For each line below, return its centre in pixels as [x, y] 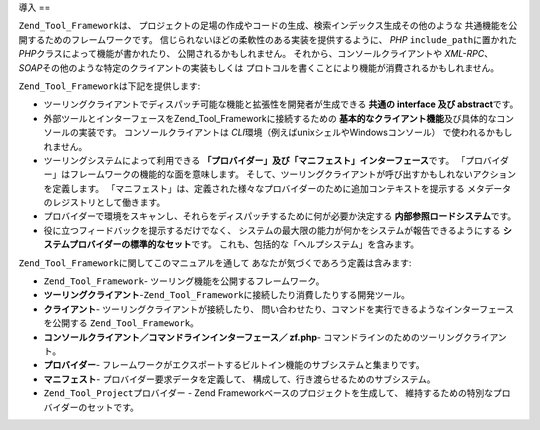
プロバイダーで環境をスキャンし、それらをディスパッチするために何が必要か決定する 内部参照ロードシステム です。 [280, 216]
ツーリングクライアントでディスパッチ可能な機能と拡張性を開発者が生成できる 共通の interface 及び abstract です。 [281, 104]
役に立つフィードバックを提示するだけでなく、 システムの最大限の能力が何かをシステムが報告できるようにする [272, 230]
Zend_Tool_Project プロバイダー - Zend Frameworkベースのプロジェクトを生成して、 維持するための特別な [268, 393]
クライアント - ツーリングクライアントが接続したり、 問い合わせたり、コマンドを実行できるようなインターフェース [278, 309]
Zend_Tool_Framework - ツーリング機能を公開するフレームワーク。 [184, 281]
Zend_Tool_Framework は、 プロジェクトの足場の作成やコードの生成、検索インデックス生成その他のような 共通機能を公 [268, 26]
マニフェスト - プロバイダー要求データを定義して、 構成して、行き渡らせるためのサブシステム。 [239, 379]
